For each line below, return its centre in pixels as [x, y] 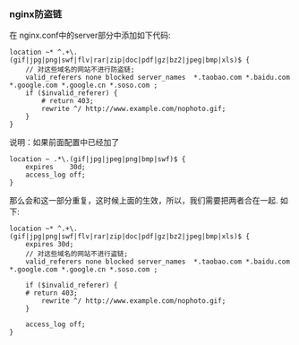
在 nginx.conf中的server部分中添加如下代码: [90, 35]
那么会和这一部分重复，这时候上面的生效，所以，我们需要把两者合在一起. [144, 201]
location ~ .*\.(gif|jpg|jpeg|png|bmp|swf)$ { [98, 160]
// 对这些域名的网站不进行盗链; [77, 254]
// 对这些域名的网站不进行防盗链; [80, 70]
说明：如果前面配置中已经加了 [64, 142]
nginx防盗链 [36, 13]
